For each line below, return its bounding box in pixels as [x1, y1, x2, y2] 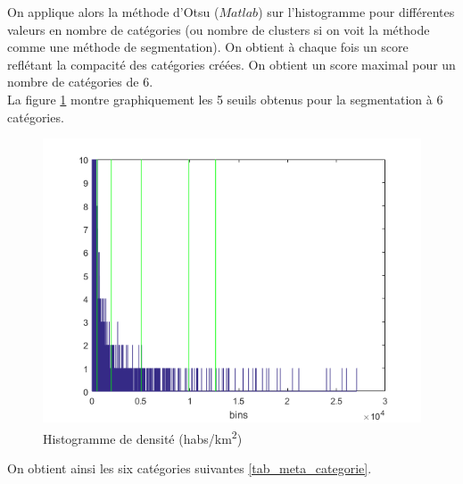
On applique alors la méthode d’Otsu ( [7, 3, 219, 21]
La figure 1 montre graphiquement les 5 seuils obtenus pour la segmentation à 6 [7, 89, 443, 108]
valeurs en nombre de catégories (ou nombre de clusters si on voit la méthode [7, 20, 430, 38]
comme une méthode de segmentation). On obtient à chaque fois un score [7, 38, 409, 56]
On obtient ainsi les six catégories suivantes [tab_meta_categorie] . [7, 459, 372, 477]
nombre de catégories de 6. [7, 72, 153, 91]
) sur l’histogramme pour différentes [258, 3, 455, 21]
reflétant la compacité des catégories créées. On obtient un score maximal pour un [7, 54, 456, 73]
